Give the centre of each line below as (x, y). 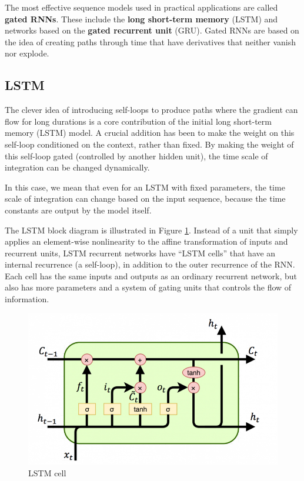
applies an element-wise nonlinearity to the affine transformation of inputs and (146, 241)
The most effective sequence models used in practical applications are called (141, 7)
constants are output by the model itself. (78, 210)
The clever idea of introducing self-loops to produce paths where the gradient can (151, 110)
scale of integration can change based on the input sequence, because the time (145, 198)
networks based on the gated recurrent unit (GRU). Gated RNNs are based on (152, 30)
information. (27, 299)
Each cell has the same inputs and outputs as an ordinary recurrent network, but (151, 275)
